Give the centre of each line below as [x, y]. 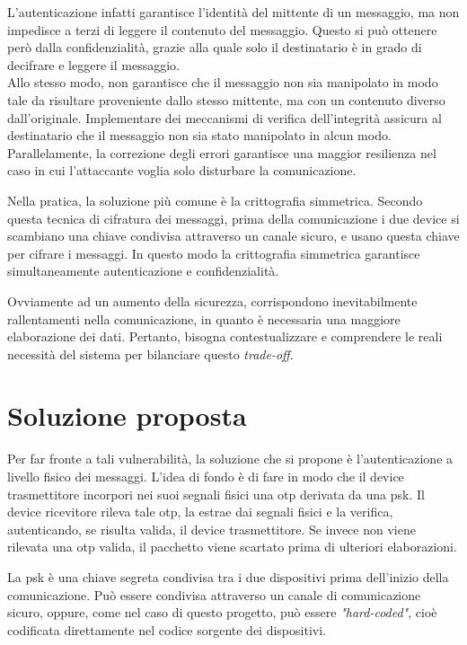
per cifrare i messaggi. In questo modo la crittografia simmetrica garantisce [214, 253]
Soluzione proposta [127, 415]
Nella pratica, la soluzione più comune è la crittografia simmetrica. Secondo [215, 200]
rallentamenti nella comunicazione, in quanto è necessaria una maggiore [204, 318]
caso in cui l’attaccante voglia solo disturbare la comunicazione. [182, 170]
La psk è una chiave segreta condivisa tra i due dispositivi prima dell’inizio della [228, 576]
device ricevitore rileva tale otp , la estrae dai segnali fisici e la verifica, [200, 512]
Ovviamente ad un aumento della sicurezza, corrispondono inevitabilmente [212, 300]
